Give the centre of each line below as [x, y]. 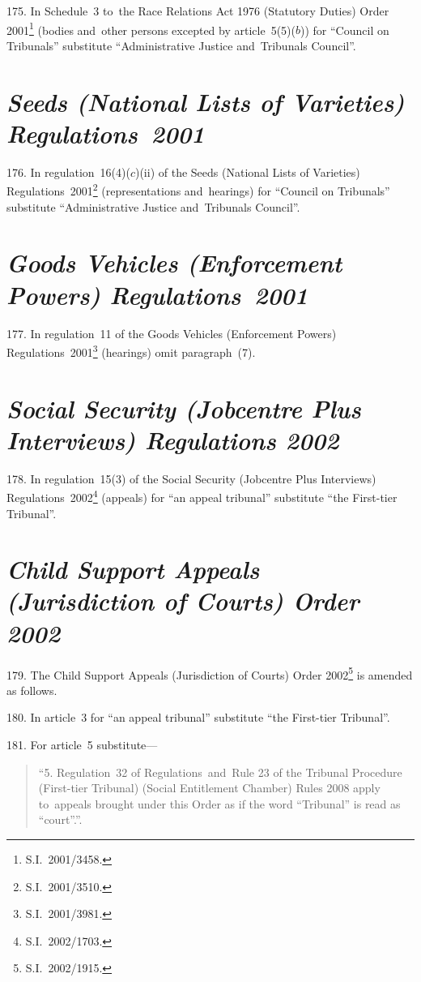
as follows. [32, 690]
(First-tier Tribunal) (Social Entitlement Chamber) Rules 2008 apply [209, 788]
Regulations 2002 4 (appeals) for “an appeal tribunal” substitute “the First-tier [202, 496]
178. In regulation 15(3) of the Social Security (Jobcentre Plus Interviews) [191, 478]
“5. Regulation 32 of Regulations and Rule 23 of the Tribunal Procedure [220, 772]
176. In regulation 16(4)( [68, 172]
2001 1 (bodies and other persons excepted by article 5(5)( [151, 28]
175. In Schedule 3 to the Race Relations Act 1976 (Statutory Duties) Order [198, 11]
